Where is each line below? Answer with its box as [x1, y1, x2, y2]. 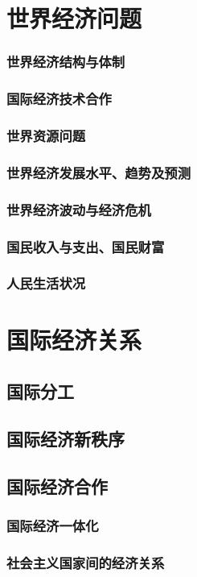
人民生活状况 [6, 273, 86, 293]
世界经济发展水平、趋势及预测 [6, 162, 191, 182]
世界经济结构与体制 [6, 52, 125, 72]
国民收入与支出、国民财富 [6, 236, 165, 256]
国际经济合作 [6, 473, 108, 498]
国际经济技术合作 [6, 89, 112, 109]
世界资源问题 [6, 125, 86, 145]
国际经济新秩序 [6, 425, 125, 450]
